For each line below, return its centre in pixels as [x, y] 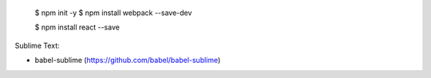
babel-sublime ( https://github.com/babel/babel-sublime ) [128, 60]
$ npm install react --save [77, 27]
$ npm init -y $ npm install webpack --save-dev [113, 13]
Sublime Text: [37, 45]
